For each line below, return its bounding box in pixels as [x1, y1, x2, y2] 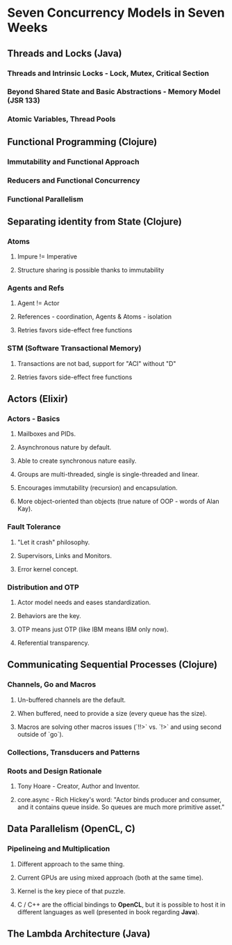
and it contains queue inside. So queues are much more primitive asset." [17, 803, 225, 811]
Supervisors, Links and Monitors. [17, 551, 113, 560]
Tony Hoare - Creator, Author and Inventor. [17, 782, 140, 790]
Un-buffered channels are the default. [17, 696, 126, 704]
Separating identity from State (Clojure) [7, 215, 182, 227]
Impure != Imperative [17, 252, 78, 261]
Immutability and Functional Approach [7, 157, 140, 167]
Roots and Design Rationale [7, 766, 102, 776]
